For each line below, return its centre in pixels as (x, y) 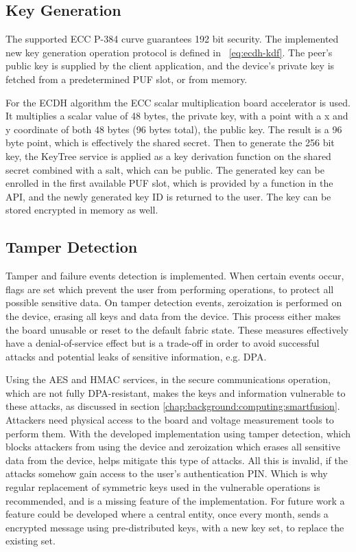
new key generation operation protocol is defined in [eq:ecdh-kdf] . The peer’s (169, 52)
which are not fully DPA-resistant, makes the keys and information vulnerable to (176, 392)
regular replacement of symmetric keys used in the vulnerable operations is (163, 487)
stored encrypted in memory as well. (82, 210)
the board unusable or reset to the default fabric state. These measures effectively (177, 329)
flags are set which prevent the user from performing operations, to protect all (170, 289)
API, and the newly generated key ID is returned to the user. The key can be (168, 196)
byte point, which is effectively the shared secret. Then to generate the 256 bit (170, 142)
